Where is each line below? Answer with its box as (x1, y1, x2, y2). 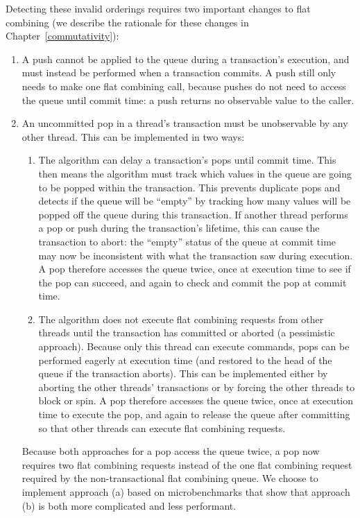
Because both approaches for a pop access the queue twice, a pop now (22, 444, 320, 458)
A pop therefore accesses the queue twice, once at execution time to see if (38, 261, 351, 276)
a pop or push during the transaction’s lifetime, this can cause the (38, 221, 320, 235)
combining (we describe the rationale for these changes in (6, 15, 249, 29)
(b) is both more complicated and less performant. (22, 498, 237, 512)
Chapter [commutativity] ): (6, 28, 119, 43)
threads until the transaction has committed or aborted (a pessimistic (38, 325, 335, 340)
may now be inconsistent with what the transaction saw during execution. (38, 248, 353, 262)
